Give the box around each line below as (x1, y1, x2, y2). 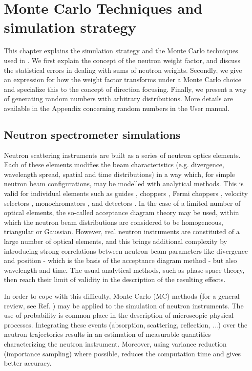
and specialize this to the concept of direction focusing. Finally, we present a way (4, 84, 247, 94)
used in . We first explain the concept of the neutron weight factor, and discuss (4, 55, 240, 65)
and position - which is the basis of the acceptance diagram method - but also (4, 255, 237, 265)
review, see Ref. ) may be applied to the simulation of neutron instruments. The (4, 300, 244, 310)
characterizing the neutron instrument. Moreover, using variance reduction (4, 338, 227, 349)
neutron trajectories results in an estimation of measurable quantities (4, 329, 211, 339)
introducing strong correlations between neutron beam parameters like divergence (4, 245, 248, 256)
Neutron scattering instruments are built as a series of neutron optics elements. (4, 150, 241, 160)
